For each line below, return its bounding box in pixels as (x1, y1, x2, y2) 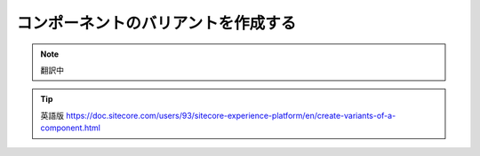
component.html (40, 122, 101, 133)
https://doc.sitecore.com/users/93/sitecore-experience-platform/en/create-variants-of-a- (65, 110, 396, 121)
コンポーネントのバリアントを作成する (16, 13, 297, 33)
